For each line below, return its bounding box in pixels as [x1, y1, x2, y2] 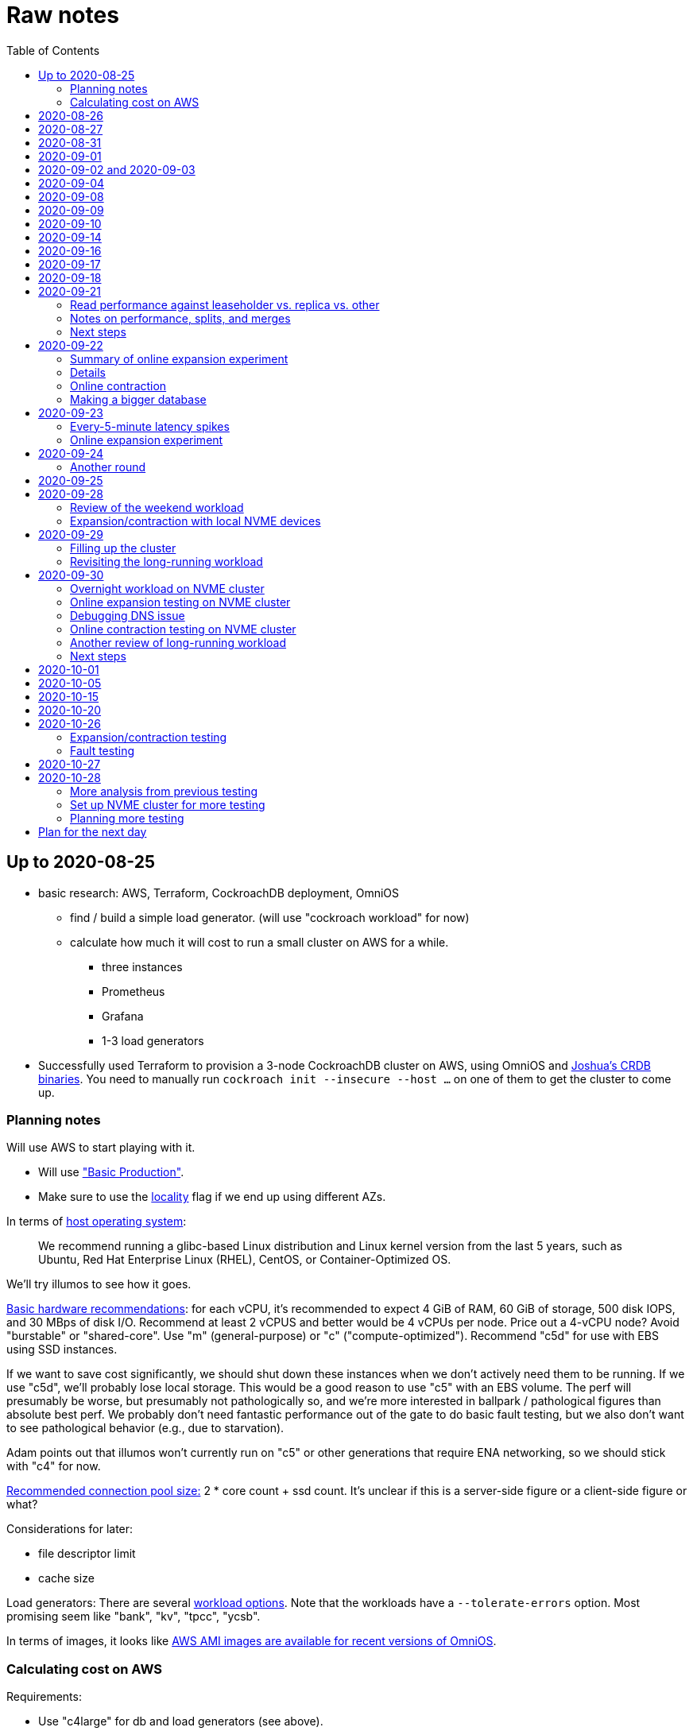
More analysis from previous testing [70, 784, 258, 798]
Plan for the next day [38, 824, 147, 838]
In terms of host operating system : [6, 1214, 187, 1229]
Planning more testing [70, 811, 184, 825]
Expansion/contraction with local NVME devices [70, 513, 321, 528]
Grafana [102, 1009, 144, 1023]
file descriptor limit [38, 1547, 136, 1561]
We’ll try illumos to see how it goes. [6, 1277, 192, 1291]
